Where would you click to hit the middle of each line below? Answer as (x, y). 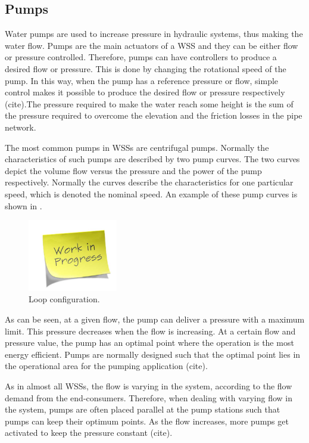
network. (21, 127)
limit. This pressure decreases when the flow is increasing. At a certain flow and (150, 331)
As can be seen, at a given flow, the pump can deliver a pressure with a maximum (155, 319)
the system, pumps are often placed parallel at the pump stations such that (143, 409)
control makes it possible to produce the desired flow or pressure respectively (145, 92)
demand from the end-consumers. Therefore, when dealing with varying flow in (149, 397)
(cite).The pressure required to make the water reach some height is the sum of (149, 103)
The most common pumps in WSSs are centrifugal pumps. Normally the (137, 147)
